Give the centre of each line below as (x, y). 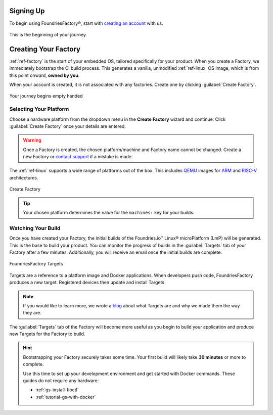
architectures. (24, 177)
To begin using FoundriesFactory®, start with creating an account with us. (86, 23)
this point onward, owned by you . (44, 75)
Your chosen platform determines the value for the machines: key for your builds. (109, 213)
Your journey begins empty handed (46, 96)
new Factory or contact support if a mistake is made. (78, 157)
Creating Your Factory (45, 49)
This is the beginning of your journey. (48, 34)
